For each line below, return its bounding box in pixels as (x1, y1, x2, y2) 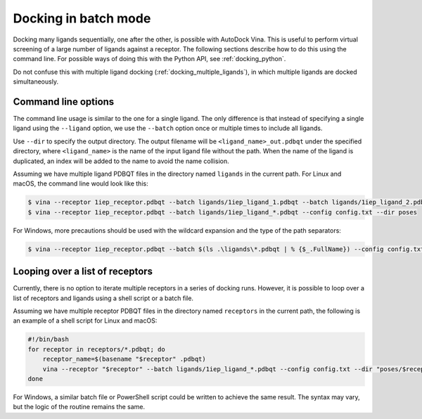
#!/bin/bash (27, 335, 70, 344)
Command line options (13, 96, 115, 108)
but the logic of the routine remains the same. (13, 403, 146, 411)
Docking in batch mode (13, 11, 151, 26)
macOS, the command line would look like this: (13, 179, 148, 188)
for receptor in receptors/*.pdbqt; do (27, 345, 165, 353)
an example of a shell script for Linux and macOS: (13, 316, 158, 325)
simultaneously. (13, 77, 59, 86)
